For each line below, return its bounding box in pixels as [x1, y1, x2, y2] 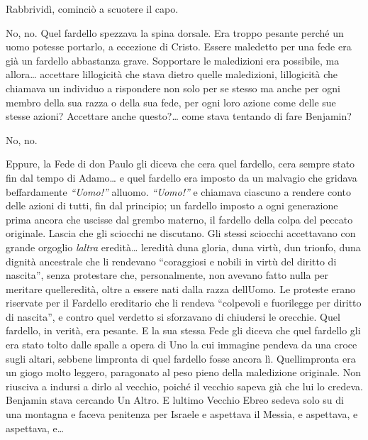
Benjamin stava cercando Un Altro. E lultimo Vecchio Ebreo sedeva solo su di [6, 392, 344, 407]
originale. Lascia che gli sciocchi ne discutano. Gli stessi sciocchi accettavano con [6, 226, 356, 241]
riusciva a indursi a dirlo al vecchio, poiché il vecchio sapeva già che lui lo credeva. [6, 378, 363, 393]
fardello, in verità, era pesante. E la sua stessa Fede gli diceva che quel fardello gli [6, 323, 361, 338]
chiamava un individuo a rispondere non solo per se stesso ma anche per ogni [6, 80, 340, 95]
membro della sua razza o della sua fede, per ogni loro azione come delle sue [6, 94, 336, 109]
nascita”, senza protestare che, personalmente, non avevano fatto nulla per [6, 268, 329, 282]
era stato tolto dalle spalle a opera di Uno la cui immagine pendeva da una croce [6, 337, 357, 352]
